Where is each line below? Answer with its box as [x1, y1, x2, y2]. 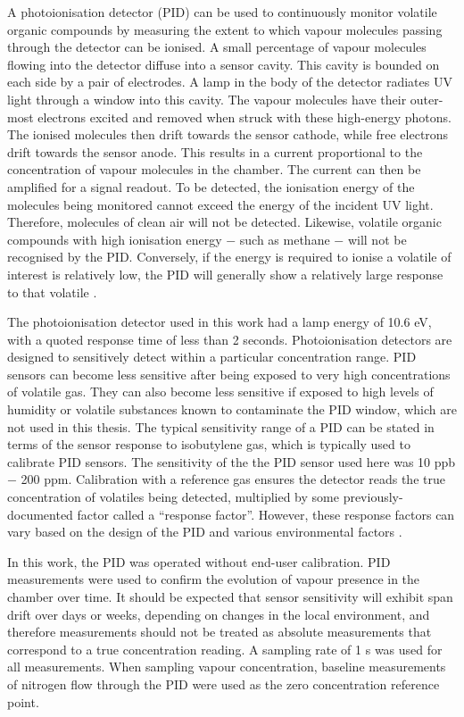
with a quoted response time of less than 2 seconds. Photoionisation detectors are [7, 329, 452, 348]
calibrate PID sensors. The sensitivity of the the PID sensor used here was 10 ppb [7, 452, 456, 471]
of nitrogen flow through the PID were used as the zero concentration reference [7, 674, 440, 693]
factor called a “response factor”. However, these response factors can [77, 504, 455, 523]
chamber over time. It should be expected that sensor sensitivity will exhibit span [7, 588, 453, 605]
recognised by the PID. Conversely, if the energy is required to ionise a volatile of [7, 247, 452, 266]
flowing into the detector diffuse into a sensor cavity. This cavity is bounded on [7, 54, 440, 73]
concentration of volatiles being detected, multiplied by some [7, 488, 339, 506]
